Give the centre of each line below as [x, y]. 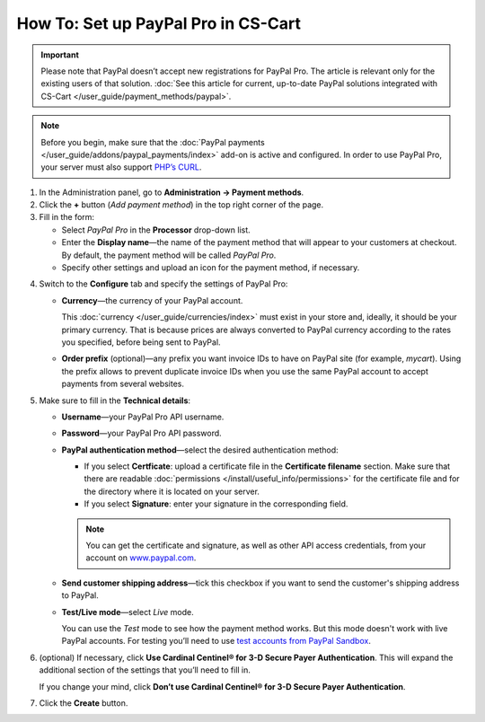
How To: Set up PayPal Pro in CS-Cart [159, 23]
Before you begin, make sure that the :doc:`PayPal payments [153, 142]
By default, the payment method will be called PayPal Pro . [169, 255]
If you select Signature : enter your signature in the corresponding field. [216, 504]
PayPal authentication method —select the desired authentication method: [200, 450]
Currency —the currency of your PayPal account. [152, 300]
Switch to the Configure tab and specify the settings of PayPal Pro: [163, 284]
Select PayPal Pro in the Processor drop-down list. [156, 230]
